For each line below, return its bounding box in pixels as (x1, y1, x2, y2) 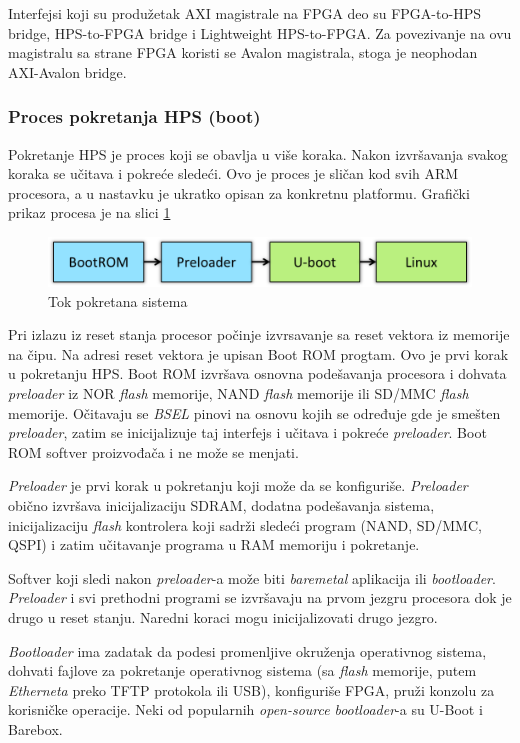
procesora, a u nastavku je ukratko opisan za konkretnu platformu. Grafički (8, 182, 470, 203)
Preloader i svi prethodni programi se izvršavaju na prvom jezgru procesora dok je (8, 587, 512, 608)
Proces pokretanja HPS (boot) (8, 104, 261, 129)
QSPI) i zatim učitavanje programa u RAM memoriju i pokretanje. (8, 534, 420, 555)
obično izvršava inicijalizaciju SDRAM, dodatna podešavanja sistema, (8, 494, 435, 515)
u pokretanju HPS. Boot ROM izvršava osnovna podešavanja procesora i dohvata (8, 363, 507, 384)
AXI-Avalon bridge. (8, 61, 127, 82)
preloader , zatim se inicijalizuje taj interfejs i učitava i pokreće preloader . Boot (8, 422, 487, 443)
